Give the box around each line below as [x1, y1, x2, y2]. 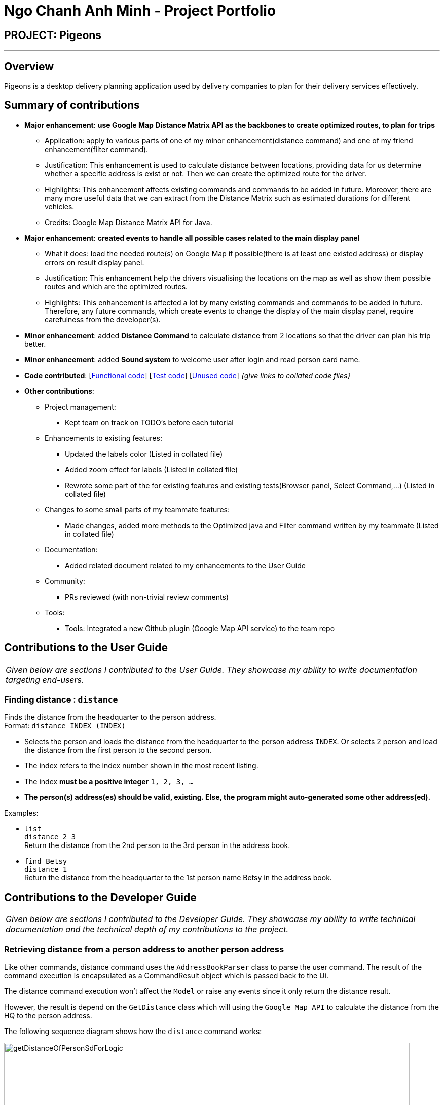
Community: [45, 576, 85, 585]
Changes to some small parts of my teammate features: [45, 505, 230, 514]
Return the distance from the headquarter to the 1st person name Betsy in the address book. [24, 873, 332, 882]
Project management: [45, 402, 116, 411]
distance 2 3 [24, 833, 76, 841]
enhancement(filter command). [45, 144, 149, 154]
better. [24, 339, 46, 348]
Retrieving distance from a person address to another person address [4, 944, 284, 954]
